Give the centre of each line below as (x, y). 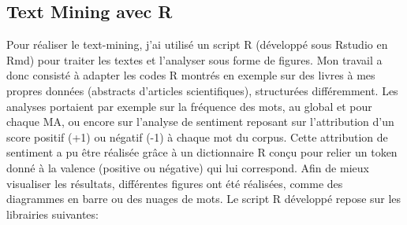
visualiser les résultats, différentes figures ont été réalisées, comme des (175, 183)
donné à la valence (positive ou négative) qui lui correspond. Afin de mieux (188, 167)
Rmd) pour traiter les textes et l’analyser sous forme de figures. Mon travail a (194, 59)
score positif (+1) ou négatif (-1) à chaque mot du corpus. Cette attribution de (197, 136)
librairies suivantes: (52, 214)
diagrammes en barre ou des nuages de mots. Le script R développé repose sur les (204, 199)
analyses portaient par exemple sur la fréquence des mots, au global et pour (189, 106)
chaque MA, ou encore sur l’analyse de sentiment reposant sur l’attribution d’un (200, 122)
